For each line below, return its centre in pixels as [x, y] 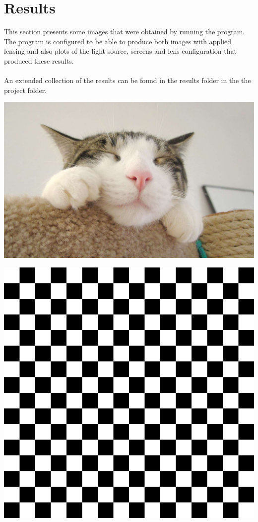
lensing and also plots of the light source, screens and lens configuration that [120, 51]
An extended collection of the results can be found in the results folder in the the [128, 80]
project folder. [26, 90]
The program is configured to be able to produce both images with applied [118, 41]
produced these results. [39, 60]
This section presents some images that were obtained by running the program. [125, 32]
